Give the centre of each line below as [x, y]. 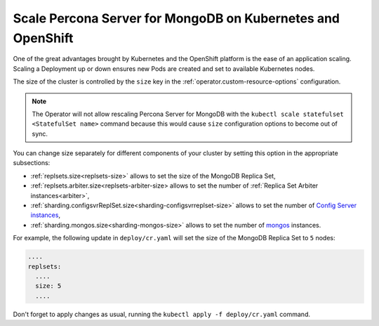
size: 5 [48, 286]
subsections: [32, 163]
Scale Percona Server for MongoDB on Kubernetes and [177, 18]
